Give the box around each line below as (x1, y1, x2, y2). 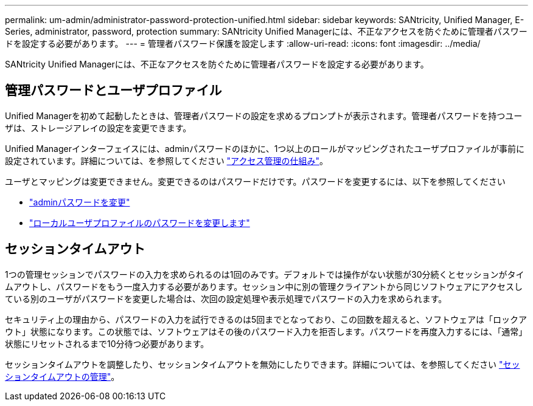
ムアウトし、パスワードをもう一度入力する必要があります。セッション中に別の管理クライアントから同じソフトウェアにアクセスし (5, 281, 523, 292)
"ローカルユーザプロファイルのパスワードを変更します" (29, 217, 250, 228)
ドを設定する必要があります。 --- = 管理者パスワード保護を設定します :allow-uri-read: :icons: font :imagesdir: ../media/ (5, 38, 481, 49)
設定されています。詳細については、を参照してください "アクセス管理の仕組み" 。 (5, 155, 328, 166)
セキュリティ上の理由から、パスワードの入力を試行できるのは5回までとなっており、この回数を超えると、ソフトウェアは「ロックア (5, 314, 528, 325)
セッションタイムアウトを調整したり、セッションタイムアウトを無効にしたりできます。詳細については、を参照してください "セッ (5, 359, 520, 370)
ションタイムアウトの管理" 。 (5, 371, 120, 382)
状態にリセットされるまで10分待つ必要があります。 (5, 338, 209, 349)
